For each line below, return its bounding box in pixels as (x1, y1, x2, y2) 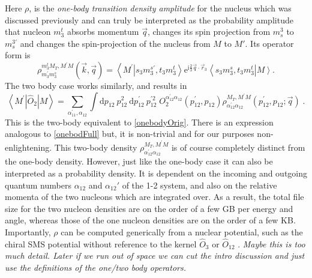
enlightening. (5, 141, 52, 153)
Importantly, (5, 226, 51, 238)
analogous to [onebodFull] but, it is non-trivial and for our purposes (5, 127, 254, 140)
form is (5, 49, 31, 61)
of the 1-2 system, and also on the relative (122, 178, 277, 191)
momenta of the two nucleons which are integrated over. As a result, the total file (5, 190, 304, 203)
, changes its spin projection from (147, 25, 271, 38)
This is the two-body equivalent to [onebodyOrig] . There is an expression (5, 115, 274, 128)
